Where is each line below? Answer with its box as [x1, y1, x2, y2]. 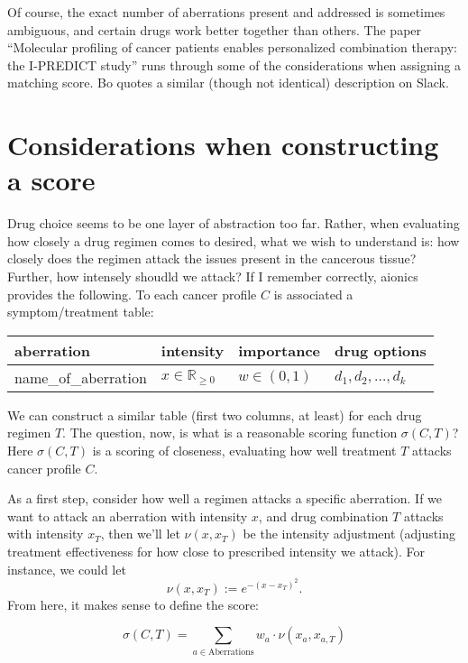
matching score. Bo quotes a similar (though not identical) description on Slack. [7, 73, 449, 92]
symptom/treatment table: [7, 302, 154, 321]
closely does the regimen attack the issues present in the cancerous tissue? [7, 249, 417, 268]
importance [238, 339, 321, 361]
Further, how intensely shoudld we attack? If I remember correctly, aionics [7, 267, 418, 286]
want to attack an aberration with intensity [7, 506, 248, 525]
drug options [335, 339, 427, 361]
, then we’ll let [100, 524, 180, 543]
